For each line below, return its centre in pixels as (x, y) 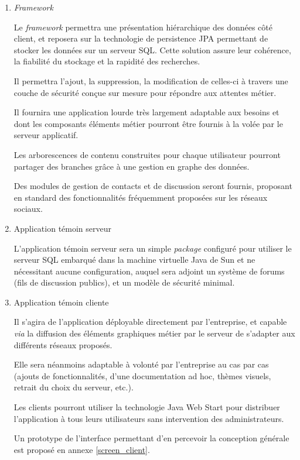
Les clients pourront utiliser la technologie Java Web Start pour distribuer (147, 407)
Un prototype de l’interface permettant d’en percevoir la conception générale (151, 438)
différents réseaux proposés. (63, 344)
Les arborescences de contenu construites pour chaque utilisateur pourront (147, 154)
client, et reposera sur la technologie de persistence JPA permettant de (141, 38)
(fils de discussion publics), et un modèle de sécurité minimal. (124, 282)
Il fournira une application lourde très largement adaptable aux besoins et (146, 112)
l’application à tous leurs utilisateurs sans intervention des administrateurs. (149, 418)
